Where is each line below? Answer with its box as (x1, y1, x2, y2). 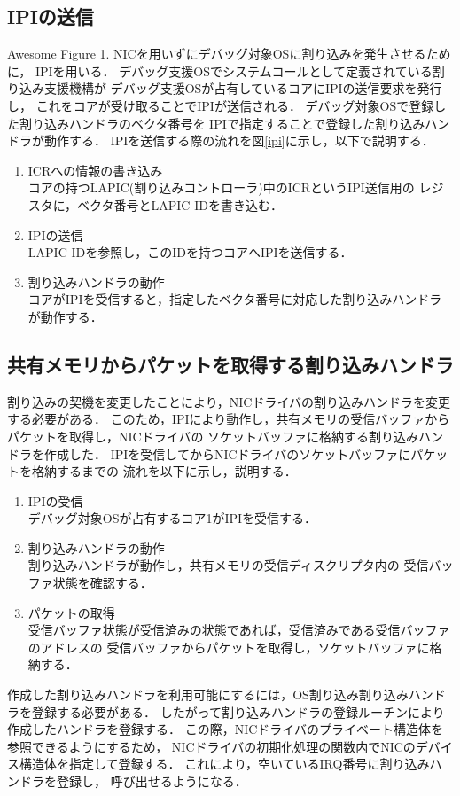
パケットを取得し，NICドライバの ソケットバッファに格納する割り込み (7, 426, 419, 445)
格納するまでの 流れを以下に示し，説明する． (31, 462, 297, 480)
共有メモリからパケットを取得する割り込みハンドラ (7, 350, 454, 378)
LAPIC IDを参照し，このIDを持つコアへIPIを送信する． (27, 243, 353, 261)
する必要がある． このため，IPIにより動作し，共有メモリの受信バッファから (7, 410, 450, 428)
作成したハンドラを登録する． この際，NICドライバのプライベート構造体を (7, 720, 444, 738)
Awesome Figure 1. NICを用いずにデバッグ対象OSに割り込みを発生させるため (7, 44, 451, 63)
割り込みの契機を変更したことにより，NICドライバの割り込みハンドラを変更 (7, 392, 451, 410)
